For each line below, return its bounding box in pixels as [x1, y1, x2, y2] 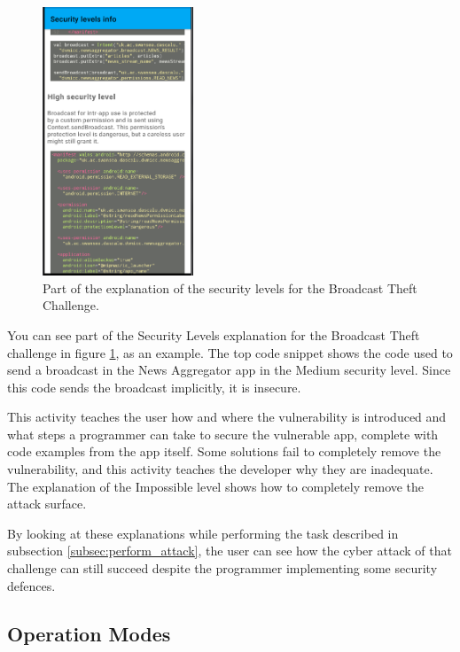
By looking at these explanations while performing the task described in [7, 524, 399, 542]
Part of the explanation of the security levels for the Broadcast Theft [43, 278, 417, 297]
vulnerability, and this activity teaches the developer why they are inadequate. [7, 460, 433, 478]
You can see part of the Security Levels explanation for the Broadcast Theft [7, 325, 420, 344]
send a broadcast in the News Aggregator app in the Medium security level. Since [7, 361, 451, 379]
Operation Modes [7, 619, 171, 647]
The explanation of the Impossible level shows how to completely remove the [7, 477, 425, 495]
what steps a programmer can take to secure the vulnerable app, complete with [7, 424, 439, 443]
